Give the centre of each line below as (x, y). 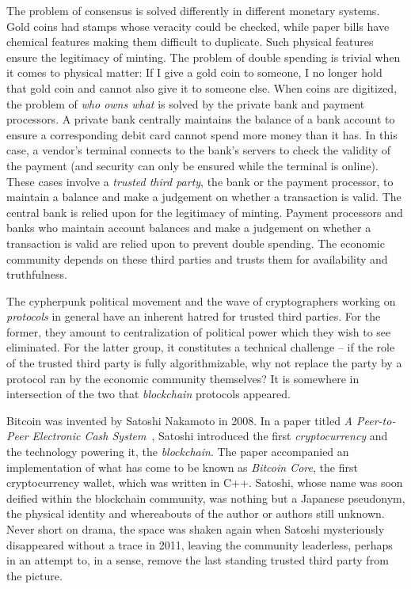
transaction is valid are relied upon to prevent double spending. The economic (196, 243)
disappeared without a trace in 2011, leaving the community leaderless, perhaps (200, 544)
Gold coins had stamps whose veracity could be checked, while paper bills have (198, 26)
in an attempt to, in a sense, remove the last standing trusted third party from (198, 560)
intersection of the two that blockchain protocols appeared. (148, 394)
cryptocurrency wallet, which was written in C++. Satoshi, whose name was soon (205, 483)
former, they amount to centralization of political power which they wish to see (199, 331)
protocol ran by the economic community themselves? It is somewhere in (183, 378)
